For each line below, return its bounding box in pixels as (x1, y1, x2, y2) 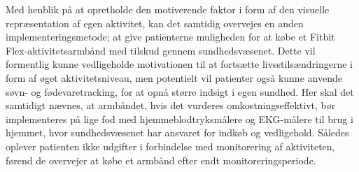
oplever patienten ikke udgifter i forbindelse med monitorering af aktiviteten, (6, 138, 335, 153)
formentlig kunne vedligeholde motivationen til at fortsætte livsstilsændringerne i (6, 57, 353, 71)
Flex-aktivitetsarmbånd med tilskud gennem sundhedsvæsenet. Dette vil (6, 43, 316, 57)
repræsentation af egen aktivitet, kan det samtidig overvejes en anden (6, 15, 304, 30)
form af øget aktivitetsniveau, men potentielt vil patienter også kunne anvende (6, 70, 342, 85)
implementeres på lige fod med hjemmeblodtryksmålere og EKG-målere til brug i (6, 111, 353, 126)
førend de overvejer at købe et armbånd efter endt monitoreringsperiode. (6, 152, 316, 167)
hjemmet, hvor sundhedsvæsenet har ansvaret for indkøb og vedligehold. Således (6, 125, 349, 140)
